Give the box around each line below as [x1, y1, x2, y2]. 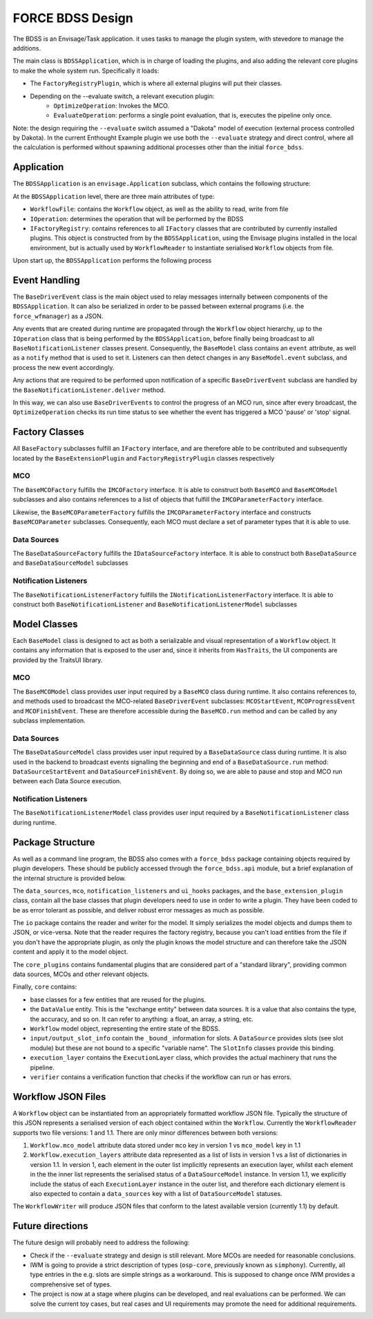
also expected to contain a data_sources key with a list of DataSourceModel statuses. [30, 1189, 283, 1197]
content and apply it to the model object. [12, 948, 128, 956]
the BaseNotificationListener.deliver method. [12, 386, 166, 394]
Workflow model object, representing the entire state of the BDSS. [30, 1024, 220, 1033]
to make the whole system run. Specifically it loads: [12, 66, 160, 75]
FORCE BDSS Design [12, 10, 134, 26]
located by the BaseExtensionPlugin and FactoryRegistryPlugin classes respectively [12, 453, 275, 462]
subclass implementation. [12, 716, 86, 724]
